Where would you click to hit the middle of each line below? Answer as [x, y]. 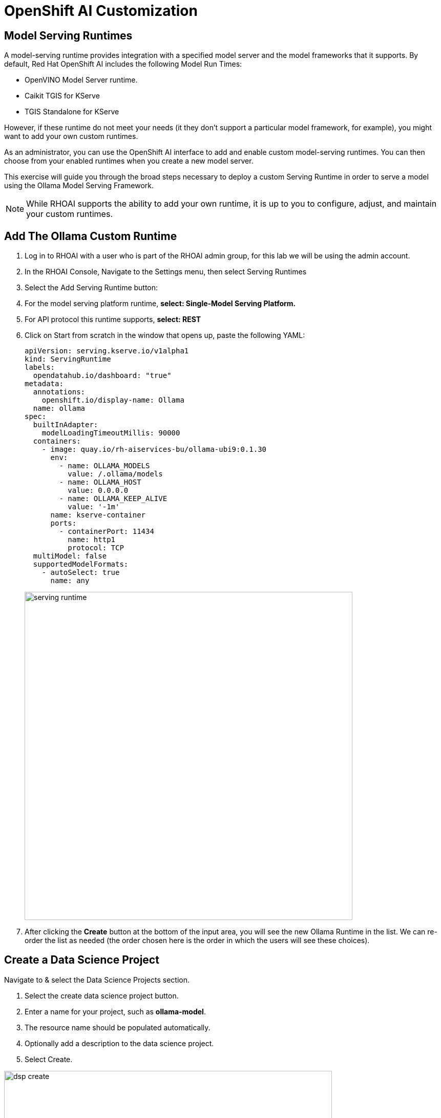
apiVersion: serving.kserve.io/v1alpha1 [107, 351]
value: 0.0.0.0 [98, 491]
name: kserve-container [98, 515]
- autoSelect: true [81, 573]
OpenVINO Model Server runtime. [81, 80]
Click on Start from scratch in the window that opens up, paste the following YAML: [165, 335]
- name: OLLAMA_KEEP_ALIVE [113, 499]
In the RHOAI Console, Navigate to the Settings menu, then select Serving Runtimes [166, 272]
